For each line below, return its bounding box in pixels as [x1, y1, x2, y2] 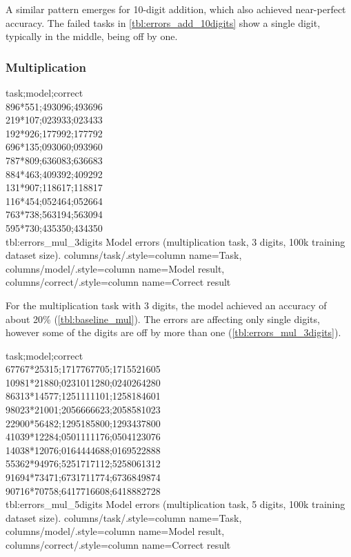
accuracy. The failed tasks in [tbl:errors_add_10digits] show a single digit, [6, 15, 321, 30]
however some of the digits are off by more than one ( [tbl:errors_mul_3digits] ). [6, 325, 341, 340]
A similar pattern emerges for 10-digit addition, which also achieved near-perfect [6, 2, 346, 16]
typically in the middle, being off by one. [6, 29, 178, 43]
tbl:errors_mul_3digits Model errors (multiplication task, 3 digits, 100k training [6, 234, 345, 248]
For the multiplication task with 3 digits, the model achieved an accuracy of [6, 297, 327, 312]
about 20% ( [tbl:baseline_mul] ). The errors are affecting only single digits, [6, 311, 320, 326]
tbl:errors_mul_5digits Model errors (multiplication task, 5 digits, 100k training [6, 497, 345, 511]
